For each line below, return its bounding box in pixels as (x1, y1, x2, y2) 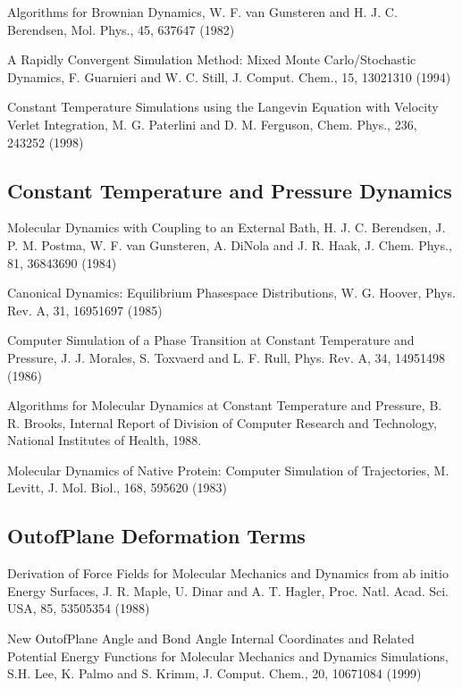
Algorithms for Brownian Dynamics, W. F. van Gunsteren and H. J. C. (7, 3, 398, 21)
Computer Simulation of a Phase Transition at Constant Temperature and (7, 331, 415, 349)
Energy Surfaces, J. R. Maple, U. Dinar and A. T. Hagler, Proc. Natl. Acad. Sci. (7, 581, 449, 600)
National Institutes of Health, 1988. (7, 431, 202, 450)
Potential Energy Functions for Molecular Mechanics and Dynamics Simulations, (7, 646, 449, 665)
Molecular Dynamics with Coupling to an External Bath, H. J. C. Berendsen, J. (7, 218, 446, 237)
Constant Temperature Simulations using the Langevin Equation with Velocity (7, 97, 439, 116)
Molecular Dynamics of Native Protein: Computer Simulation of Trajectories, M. (7, 460, 449, 479)
